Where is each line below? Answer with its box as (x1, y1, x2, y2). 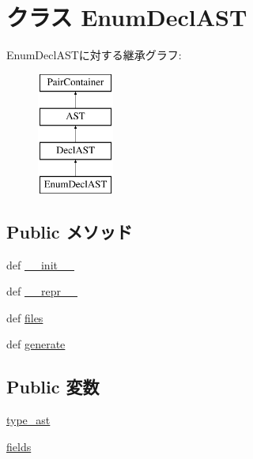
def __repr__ (6, 283, 77, 299)
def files (6, 309, 43, 325)
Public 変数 (6, 374, 100, 399)
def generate (6, 336, 66, 352)
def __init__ (6, 256, 74, 273)
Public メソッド (6, 219, 133, 243)
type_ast (6, 412, 51, 428)
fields (6, 438, 32, 454)
